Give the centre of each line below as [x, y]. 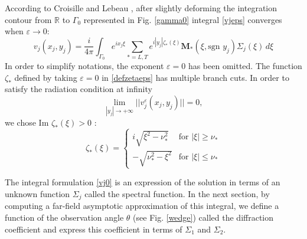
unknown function [37, 193]
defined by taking [46, 77]
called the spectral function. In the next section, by [177, 193]
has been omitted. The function [245, 66]
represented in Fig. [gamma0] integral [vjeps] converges [183, 19]
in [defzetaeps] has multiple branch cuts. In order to [195, 77]
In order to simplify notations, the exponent [84, 66]
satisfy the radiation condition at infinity [79, 89]
